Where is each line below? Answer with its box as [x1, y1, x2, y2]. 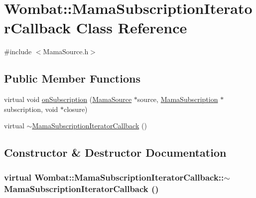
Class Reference [76, 17, 187, 38]
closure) [64, 103, 88, 114]
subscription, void [4, 103, 58, 114]
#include [4, 46, 32, 57]
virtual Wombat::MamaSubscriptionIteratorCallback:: [4, 171, 224, 183]
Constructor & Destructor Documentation [4, 145, 227, 160]
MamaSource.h [43, 46, 89, 57]
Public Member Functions [4, 71, 140, 86]
